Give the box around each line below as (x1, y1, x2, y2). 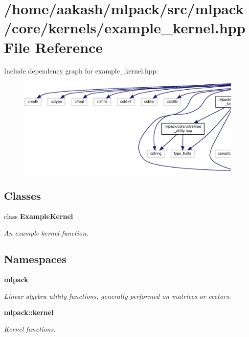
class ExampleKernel (4, 211, 73, 221)
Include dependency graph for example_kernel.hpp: (4, 65, 158, 75)
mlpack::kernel (4, 307, 54, 317)
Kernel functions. (4, 324, 56, 334)
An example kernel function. (4, 227, 89, 238)
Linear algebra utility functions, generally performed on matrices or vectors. (4, 290, 231, 301)
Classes (4, 188, 41, 203)
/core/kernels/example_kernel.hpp (4, 18, 246, 38)
